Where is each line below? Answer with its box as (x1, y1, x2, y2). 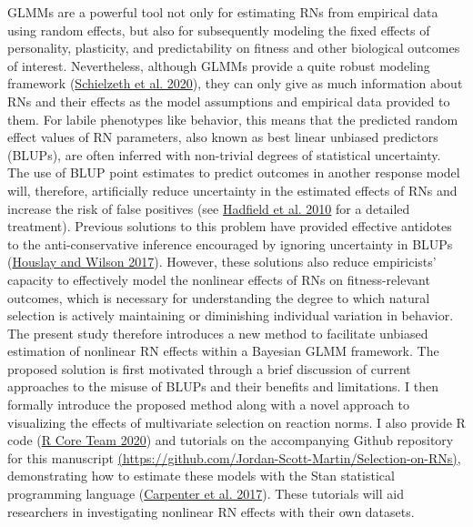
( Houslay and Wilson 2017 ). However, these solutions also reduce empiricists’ (7, 252, 437, 271)
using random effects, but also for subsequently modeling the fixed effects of (7, 20, 430, 39)
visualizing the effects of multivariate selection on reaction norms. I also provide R (7, 412, 466, 431)
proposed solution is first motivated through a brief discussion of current (7, 359, 411, 378)
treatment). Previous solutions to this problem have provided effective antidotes (7, 217, 452, 236)
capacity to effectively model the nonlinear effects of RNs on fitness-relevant (7, 269, 430, 289)
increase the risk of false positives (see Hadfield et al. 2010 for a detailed (7, 198, 410, 218)
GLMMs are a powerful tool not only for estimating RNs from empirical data (7, 3, 438, 21)
